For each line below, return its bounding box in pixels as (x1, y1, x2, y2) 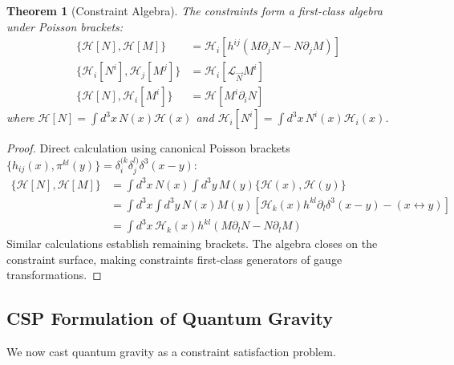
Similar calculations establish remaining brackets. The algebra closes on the (6, 235, 378, 252)
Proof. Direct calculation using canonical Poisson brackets (6, 140, 290, 156)
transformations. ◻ (6, 266, 102, 283)
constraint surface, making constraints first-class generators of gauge (6, 250, 343, 267)
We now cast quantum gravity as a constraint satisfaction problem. (6, 343, 336, 360)
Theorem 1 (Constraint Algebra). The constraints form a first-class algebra (6, 2, 383, 18)
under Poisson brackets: (6, 18, 124, 34)
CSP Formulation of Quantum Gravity (6, 306, 333, 331)
